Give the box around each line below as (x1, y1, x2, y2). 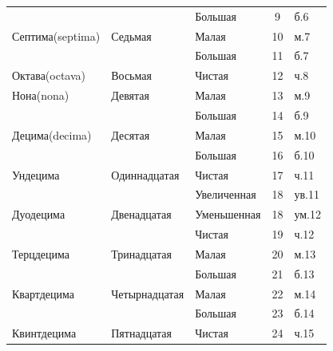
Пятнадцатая (111, 325, 172, 341)
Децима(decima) (12, 126, 92, 143)
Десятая (111, 126, 150, 143)
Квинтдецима (12, 325, 77, 341)
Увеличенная (195, 186, 256, 203)
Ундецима (12, 166, 60, 183)
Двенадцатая (111, 206, 172, 223)
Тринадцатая (111, 245, 172, 262)
